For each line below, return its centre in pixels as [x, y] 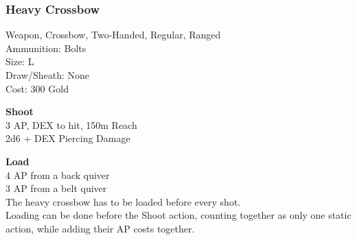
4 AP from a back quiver [58, 175]
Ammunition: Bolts [46, 48]
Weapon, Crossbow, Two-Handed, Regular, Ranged [113, 35]
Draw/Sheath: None [47, 75]
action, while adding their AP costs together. [100, 228]
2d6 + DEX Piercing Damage [68, 138]
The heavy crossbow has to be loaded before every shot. [123, 201]
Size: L [20, 61]
